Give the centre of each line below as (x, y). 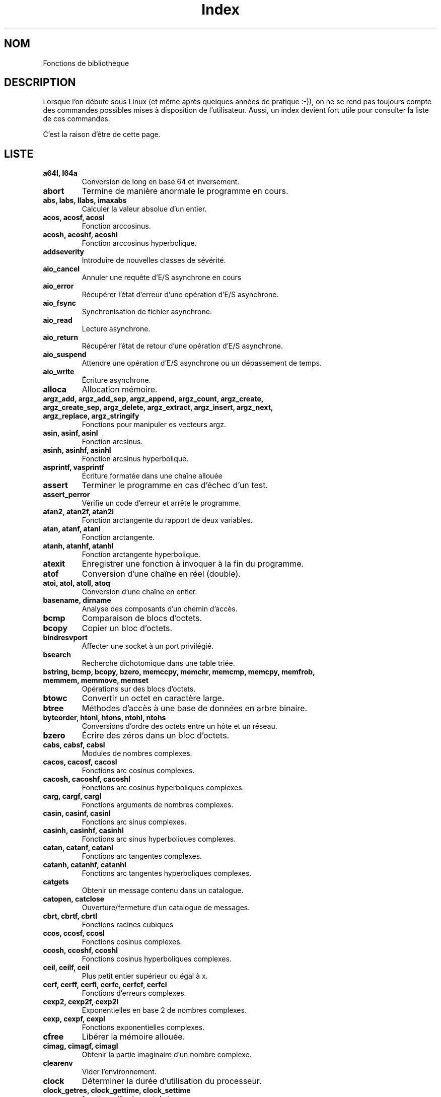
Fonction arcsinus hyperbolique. (135, 459)
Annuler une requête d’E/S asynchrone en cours (162, 278)
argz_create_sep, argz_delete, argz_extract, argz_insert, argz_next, (158, 407)
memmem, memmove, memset (96, 680)
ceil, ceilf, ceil (66, 968)
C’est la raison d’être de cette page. (102, 134)
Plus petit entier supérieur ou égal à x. (145, 976)
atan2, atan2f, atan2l (79, 512)
